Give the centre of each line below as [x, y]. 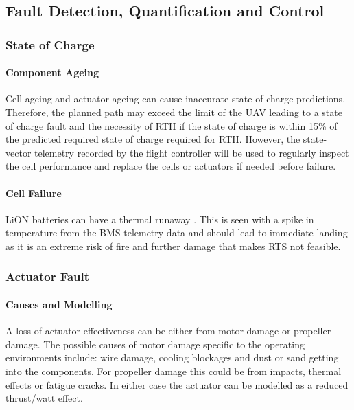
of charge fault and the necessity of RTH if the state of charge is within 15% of [172, 125]
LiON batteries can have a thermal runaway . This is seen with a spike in [160, 219]
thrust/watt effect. [44, 398]
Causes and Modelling [59, 304]
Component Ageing [52, 72]
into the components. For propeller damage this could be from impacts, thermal [174, 371]
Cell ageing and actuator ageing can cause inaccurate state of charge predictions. [176, 99]
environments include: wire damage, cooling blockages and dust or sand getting [172, 357]
